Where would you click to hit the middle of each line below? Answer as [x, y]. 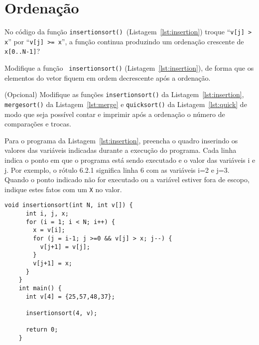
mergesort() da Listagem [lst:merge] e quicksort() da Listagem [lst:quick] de [126, 104]
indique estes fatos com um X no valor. [63, 189]
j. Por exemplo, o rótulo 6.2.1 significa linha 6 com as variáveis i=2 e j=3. [117, 170]
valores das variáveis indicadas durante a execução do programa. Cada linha [121, 150]
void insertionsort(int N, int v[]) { [69, 205]
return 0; [42, 330]
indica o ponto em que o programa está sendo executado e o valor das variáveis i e [130, 160]
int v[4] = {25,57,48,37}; [70, 296]
